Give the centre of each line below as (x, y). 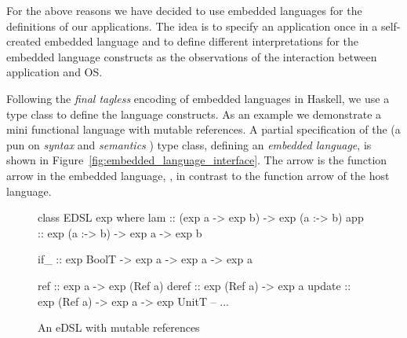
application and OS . (55, 72)
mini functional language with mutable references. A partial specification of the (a (203, 129)
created (24, 41)
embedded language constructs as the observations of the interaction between (192, 56)
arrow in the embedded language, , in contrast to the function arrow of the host (198, 175)
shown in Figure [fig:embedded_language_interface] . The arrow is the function (197, 160)
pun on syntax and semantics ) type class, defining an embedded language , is (189, 144)
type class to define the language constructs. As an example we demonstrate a (194, 114)
